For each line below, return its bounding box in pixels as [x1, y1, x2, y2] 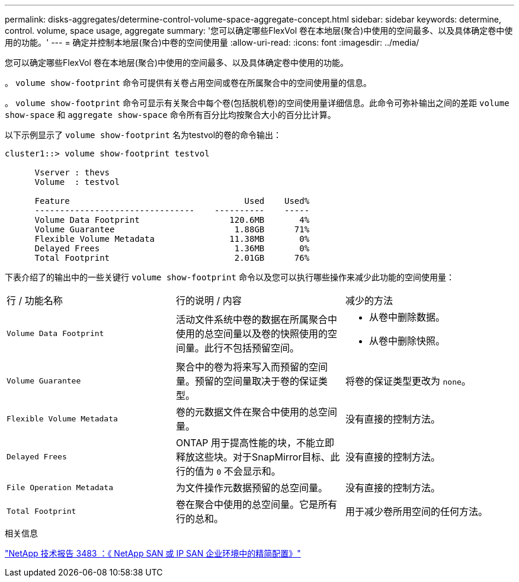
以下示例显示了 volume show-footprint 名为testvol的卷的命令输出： [5, 130, 282, 140]
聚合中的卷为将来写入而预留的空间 [175, 361, 328, 373]
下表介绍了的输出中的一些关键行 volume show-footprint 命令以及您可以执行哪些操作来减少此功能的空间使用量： [5, 272, 454, 282]
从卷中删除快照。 [369, 335, 445, 347]
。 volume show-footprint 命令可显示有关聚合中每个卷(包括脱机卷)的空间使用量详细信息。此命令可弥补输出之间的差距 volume [5, 98, 510, 108]
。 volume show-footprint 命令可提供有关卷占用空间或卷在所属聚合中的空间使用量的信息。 [5, 78, 371, 88]
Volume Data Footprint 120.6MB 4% [34, 215, 310, 225]
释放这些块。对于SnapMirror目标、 [175, 451, 331, 463]
